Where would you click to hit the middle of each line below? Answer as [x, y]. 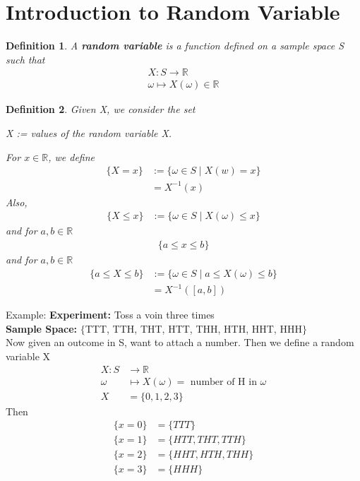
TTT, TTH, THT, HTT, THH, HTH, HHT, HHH [193, 328]
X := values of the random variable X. [89, 132]
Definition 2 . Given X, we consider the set [101, 109]
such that [25, 59]
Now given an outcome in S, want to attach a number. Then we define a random [180, 342]
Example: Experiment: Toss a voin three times [110, 315]
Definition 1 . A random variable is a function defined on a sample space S [175, 46]
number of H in [223, 382]
